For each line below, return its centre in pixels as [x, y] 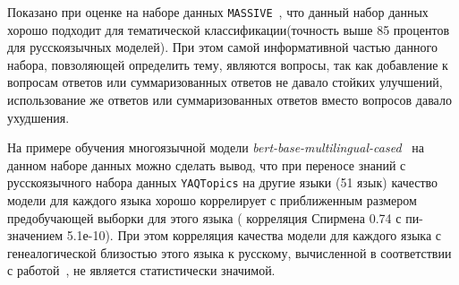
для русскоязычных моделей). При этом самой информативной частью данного [222, 47]
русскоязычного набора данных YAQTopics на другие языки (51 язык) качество [223, 182]
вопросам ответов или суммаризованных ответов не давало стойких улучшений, [225, 82]
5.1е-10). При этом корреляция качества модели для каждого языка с [254, 235]
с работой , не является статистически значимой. [141, 270]
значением [35, 235]
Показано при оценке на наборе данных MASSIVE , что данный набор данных [218, 12]
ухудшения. [38, 117]
